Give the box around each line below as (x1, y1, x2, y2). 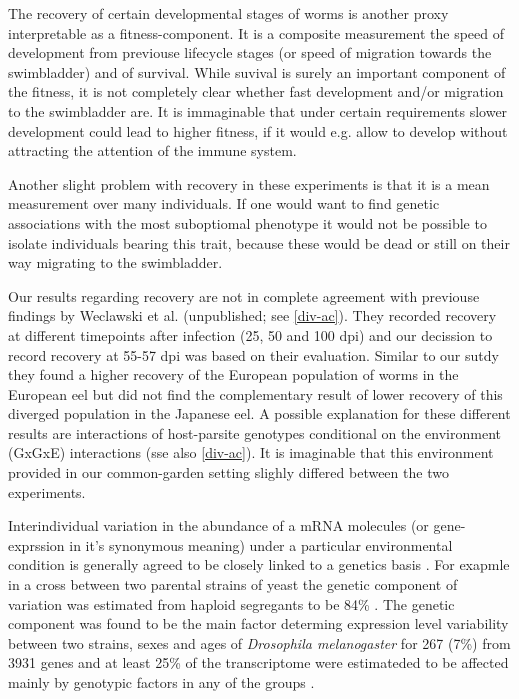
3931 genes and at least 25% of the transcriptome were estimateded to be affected (8, 652, 509, 673)
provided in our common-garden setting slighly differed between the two (8, 462, 449, 483)
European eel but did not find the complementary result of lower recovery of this (8, 383, 503, 404)
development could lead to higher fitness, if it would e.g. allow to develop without (8, 120, 508, 141)
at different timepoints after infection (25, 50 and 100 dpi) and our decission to (8, 324, 493, 345)
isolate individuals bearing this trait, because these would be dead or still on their (8, 232, 510, 253)
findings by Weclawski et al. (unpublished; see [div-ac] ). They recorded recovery (8, 305, 497, 326)
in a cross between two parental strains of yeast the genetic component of (8, 574, 458, 595)
